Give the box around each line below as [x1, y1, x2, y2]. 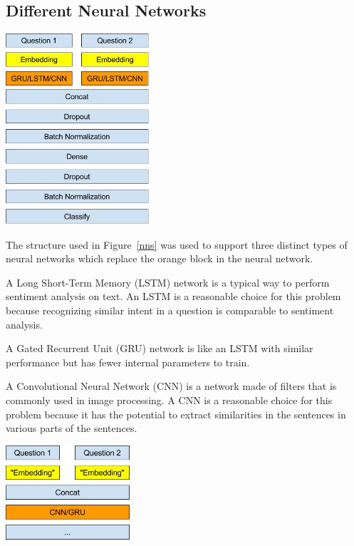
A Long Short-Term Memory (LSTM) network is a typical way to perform [6, 274, 330, 289]
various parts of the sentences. [6, 421, 137, 436]
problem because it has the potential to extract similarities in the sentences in [6, 406, 346, 421]
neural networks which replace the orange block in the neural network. [6, 251, 313, 266]
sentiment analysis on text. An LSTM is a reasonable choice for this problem [6, 289, 341, 304]
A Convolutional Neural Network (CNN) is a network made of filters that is [6, 378, 337, 393]
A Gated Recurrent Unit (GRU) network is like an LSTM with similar [6, 341, 313, 356]
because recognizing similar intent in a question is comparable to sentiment [6, 303, 334, 318]
